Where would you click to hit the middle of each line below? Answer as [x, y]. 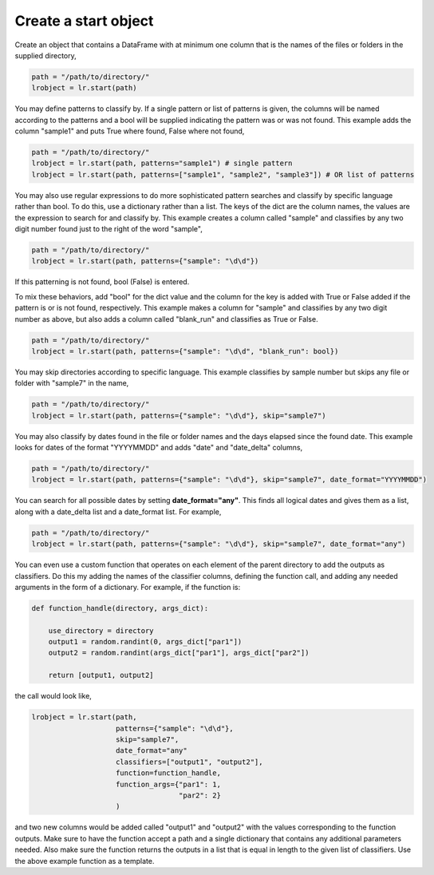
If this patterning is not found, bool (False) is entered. [102, 282]
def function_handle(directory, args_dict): [120, 608]
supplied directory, [46, 55]
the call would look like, [53, 696]
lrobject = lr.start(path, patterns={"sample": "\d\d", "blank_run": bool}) [185, 351]
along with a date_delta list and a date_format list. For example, [118, 512]
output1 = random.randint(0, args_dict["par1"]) [145, 642]
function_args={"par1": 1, [168, 784]
